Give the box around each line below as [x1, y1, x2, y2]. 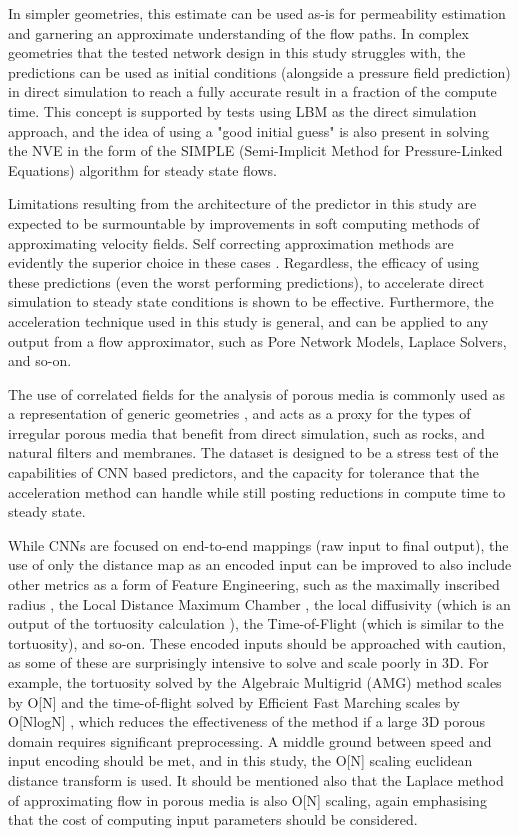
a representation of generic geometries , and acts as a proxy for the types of [8, 403, 471, 424]
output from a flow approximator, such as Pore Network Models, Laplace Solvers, [8, 330, 507, 351]
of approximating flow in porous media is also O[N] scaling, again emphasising [8, 789, 487, 810]
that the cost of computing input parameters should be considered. [8, 809, 418, 830]
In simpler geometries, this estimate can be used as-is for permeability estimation [8, 3, 506, 23]
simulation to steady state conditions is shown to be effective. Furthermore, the [8, 291, 494, 312]
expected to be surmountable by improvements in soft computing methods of [8, 212, 480, 233]
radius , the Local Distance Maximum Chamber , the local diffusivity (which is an [8, 593, 511, 614]
